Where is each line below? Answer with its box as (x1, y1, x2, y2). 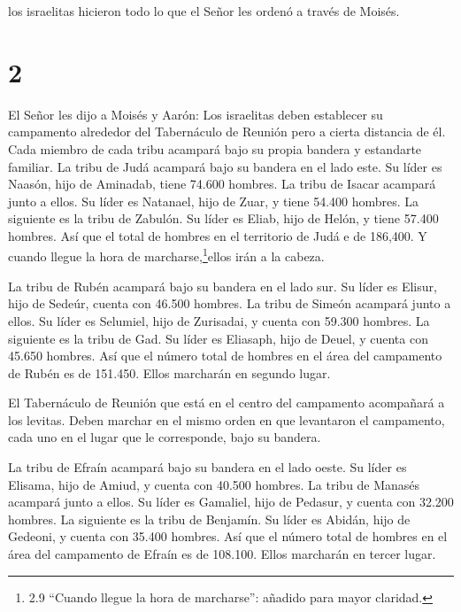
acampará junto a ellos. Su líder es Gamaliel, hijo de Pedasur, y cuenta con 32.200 (8, 492, 454, 511)
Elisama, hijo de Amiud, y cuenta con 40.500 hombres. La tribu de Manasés (8, 475, 420, 493)
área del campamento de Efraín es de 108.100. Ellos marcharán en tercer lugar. (8, 545, 436, 563)
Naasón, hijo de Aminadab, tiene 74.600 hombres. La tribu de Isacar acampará (8, 174, 436, 193)
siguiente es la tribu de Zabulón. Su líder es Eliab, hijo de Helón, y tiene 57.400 (8, 209, 439, 228)
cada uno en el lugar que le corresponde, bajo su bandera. (8, 428, 321, 446)
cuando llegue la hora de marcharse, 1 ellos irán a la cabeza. (8, 244, 325, 266)
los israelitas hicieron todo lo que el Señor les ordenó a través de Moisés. (8, 2, 400, 19)
